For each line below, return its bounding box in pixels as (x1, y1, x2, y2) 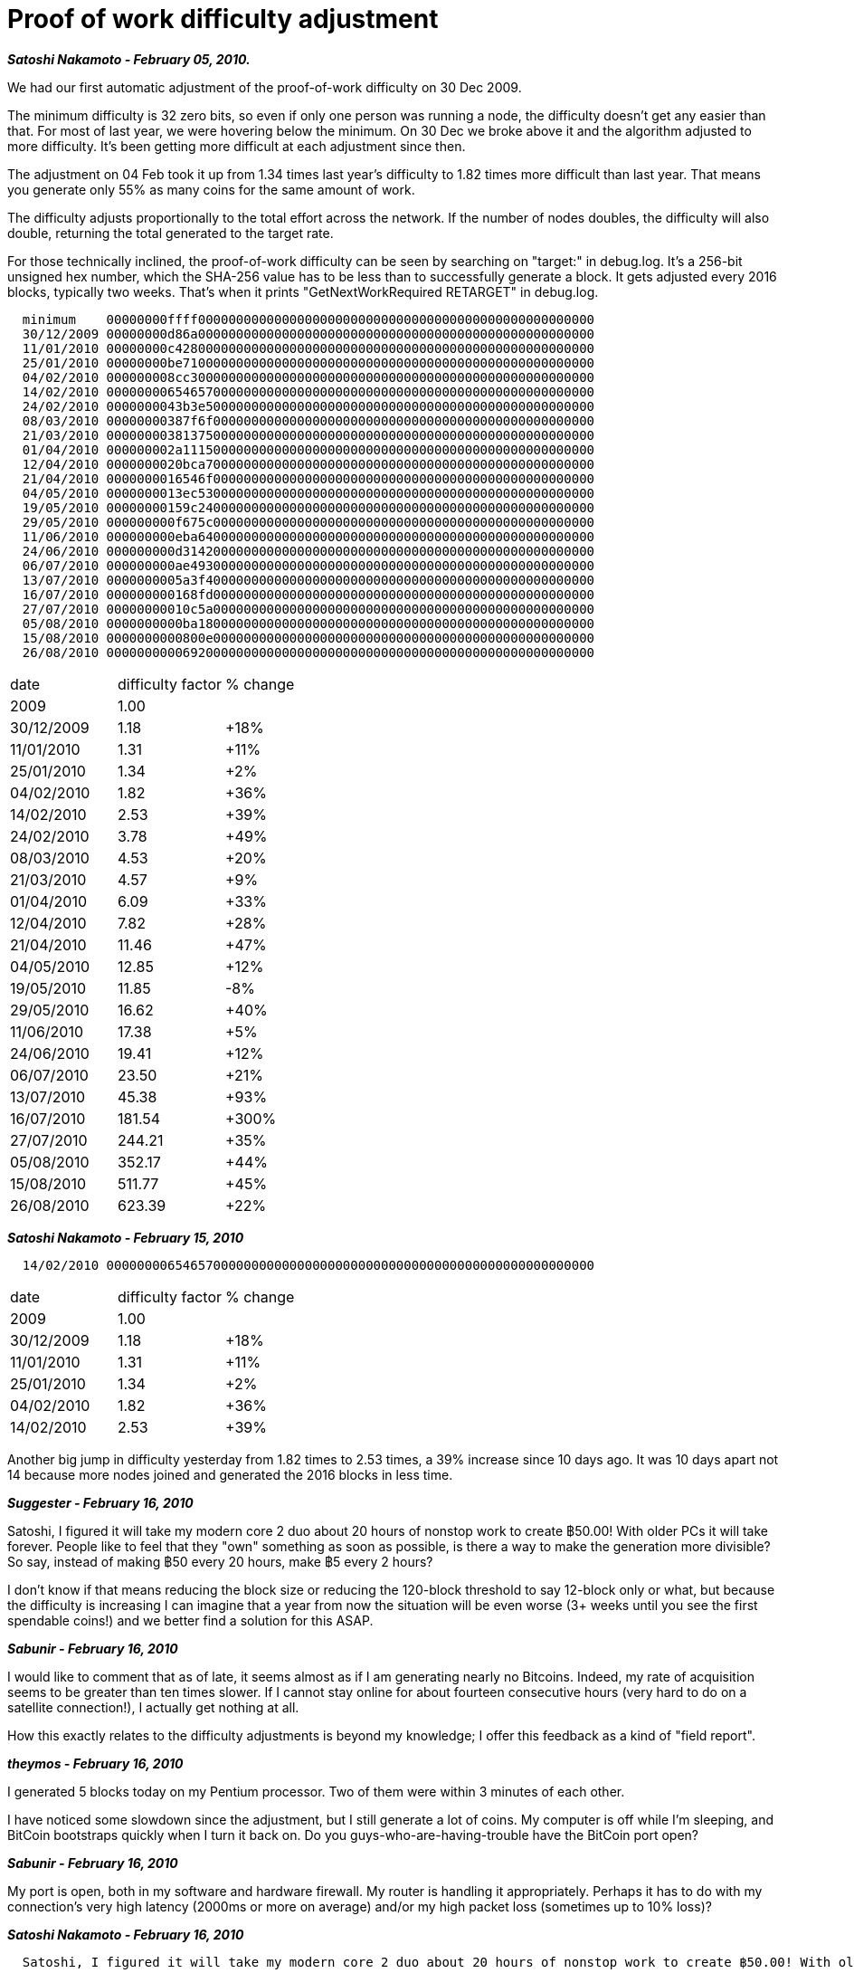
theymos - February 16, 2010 (7, 1755, 184, 1771)
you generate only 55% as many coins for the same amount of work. (7, 181, 415, 197)
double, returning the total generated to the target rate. (7, 224, 334, 241)
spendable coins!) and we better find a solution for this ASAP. (7, 1612, 374, 1628)
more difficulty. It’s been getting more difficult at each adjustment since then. (7, 138, 466, 154)
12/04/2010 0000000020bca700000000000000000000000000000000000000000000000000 (22, 456, 595, 472)
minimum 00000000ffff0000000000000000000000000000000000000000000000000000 (22, 311, 595, 327)
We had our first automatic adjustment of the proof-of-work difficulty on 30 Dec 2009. (7, 79, 522, 95)
